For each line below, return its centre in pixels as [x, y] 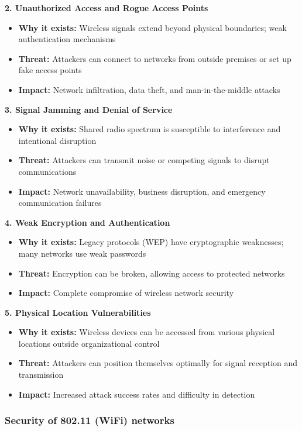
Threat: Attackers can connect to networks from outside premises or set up [155, 58]
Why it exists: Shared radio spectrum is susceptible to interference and [150, 129]
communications [47, 171]
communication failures [60, 203]
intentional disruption [57, 140]
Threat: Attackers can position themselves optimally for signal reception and [158, 363]
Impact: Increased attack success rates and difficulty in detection [137, 394]
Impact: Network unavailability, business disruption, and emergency [142, 191]
